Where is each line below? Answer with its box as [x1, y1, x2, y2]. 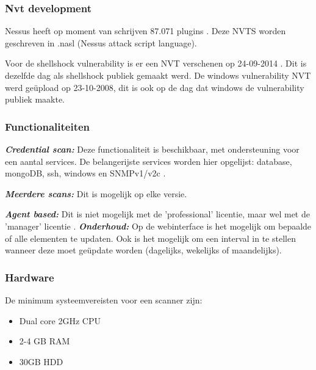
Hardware [5, 269, 54, 285]
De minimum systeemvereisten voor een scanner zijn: [5, 293, 203, 306]
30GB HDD [19, 355, 63, 368]
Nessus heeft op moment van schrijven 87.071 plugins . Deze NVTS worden [5, 24, 286, 37]
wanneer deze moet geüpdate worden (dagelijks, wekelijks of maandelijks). [5, 244, 282, 256]
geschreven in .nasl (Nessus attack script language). [5, 36, 197, 49]
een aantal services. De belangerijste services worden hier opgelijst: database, [5, 154, 292, 167]
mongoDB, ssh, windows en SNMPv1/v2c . [5, 167, 166, 180]
